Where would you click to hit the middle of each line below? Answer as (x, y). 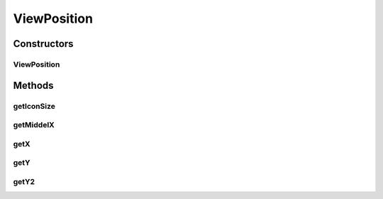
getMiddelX (34, 125)
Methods (33, 85)
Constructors (43, 44)
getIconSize (34, 106)
